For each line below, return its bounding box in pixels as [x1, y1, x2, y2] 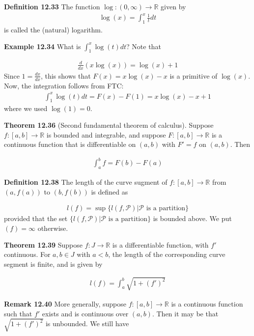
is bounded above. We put [153, 213, 232, 224]
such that [4, 308, 32, 318]
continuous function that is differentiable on [4, 139, 136, 149]
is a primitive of [169, 70, 218, 81]
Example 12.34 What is [4, 41, 81, 51]
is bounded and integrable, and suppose [46, 129, 166, 140]
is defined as [91, 186, 128, 196]
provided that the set [4, 213, 68, 224]
